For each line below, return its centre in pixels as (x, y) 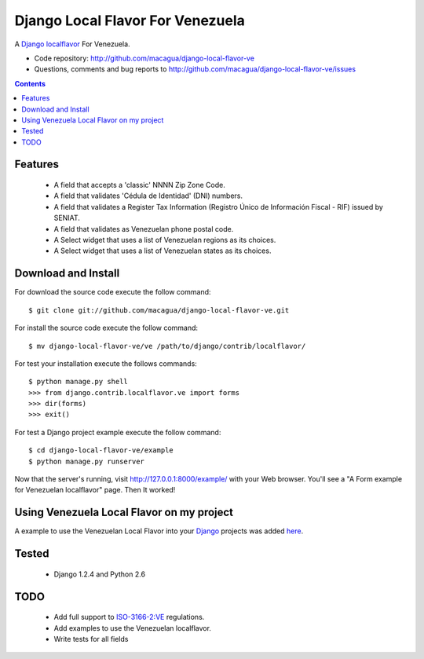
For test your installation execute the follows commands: (106, 363)
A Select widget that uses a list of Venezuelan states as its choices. (163, 251)
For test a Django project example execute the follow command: (118, 432)
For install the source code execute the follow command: (106, 328)
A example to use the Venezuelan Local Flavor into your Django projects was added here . (159, 531)
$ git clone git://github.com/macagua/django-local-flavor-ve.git (159, 310)
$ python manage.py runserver (87, 461)
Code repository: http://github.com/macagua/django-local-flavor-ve (144, 58)
